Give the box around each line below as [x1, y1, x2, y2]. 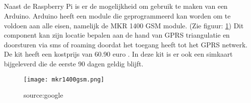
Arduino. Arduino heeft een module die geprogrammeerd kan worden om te [4, 10, 231, 21]
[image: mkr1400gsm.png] [24, 76, 104, 83]
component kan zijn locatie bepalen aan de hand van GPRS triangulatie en [4, 30, 230, 40]
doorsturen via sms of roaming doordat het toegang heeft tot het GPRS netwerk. [4, 39, 248, 49]
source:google [24, 90, 63, 100]
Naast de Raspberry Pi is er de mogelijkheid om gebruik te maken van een [4, 1, 228, 11]
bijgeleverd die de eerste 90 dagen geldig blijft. [4, 58, 144, 68]
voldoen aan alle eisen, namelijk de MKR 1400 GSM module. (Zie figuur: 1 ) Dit [4, 20, 244, 30]
